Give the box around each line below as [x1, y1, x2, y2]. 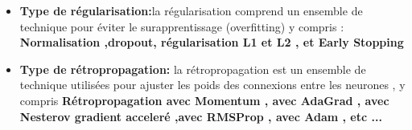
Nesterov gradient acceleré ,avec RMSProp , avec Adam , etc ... [19, 108, 382, 124]
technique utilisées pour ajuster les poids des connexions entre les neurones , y [19, 76, 406, 93]
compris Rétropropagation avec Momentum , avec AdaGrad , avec [19, 91, 389, 108]
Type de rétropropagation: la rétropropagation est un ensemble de [19, 60, 366, 77]
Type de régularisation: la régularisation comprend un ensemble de [19, 2, 363, 18]
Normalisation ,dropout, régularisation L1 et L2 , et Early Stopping [19, 34, 404, 51]
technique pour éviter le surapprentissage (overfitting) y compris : [19, 18, 344, 35]
